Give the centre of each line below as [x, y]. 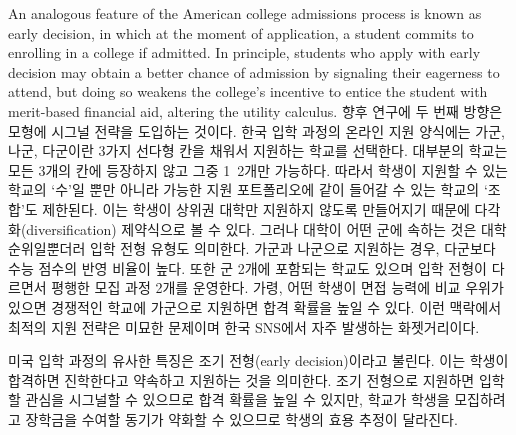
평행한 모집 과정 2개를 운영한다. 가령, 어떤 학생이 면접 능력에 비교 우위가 [277, 287]
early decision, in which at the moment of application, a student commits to [241, 32]
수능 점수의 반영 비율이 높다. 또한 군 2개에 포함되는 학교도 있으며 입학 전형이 [247, 267]
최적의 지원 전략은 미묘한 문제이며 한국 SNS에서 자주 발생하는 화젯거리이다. [244, 326]
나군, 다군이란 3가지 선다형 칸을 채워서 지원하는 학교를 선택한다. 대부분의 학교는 [258, 150]
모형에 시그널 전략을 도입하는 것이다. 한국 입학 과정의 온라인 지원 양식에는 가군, [256, 130]
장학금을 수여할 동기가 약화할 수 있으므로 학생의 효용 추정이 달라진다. [241, 418]
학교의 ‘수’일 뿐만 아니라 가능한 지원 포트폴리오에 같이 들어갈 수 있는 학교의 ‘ [248, 189]
